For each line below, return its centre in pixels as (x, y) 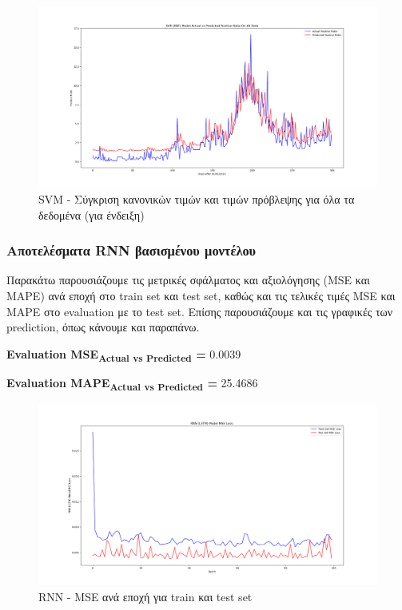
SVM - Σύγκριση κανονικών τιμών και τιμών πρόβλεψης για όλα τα (197, 198)
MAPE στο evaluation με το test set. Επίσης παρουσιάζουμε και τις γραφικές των (200, 311)
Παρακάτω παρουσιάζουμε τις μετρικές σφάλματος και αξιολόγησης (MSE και (188, 280)
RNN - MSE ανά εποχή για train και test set (145, 596)
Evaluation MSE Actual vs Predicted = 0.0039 (124, 355)
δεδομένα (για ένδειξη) (92, 214)
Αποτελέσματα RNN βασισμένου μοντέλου (131, 250)
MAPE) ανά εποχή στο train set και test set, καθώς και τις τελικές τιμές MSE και (201, 295)
